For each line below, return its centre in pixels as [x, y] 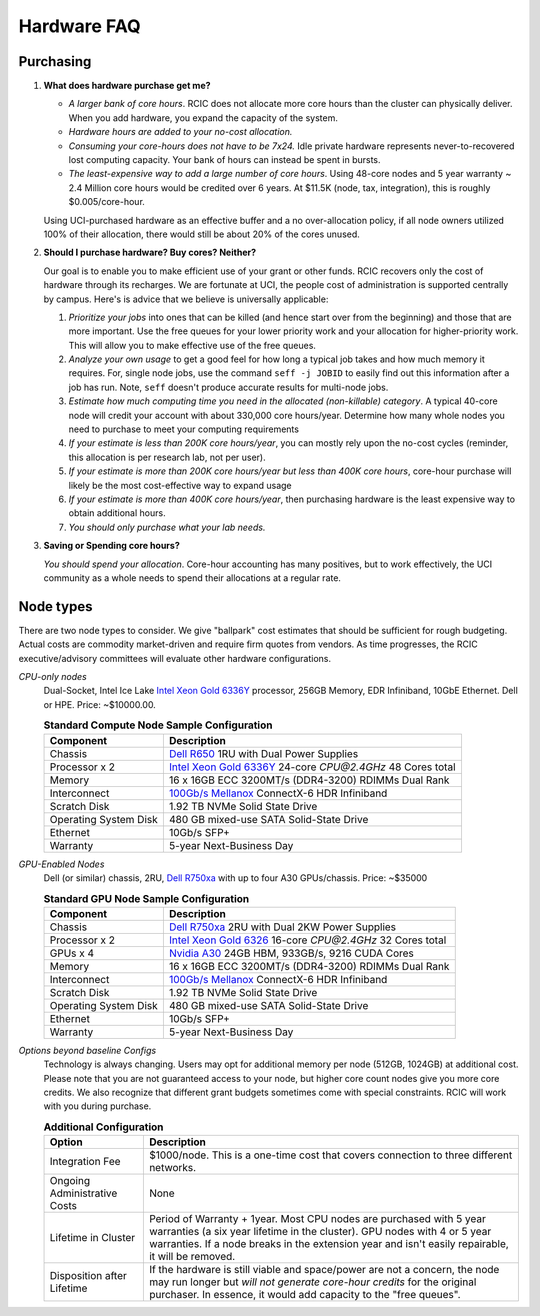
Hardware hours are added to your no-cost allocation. [180, 132]
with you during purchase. [97, 1106]
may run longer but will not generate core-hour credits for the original [312, 1282]
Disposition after [88, 1276]
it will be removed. [192, 1257]
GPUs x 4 [72, 953]
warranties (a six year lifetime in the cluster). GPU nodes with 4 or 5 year [320, 1232]
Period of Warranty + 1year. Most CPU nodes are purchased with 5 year [317, 1219]
